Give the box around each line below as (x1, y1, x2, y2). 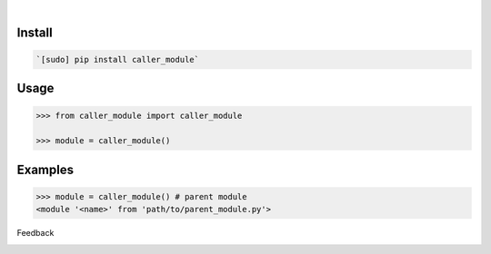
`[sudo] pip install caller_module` (35, 54, 200, 64)
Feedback (16, 228, 55, 239)
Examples (16, 161, 75, 177)
